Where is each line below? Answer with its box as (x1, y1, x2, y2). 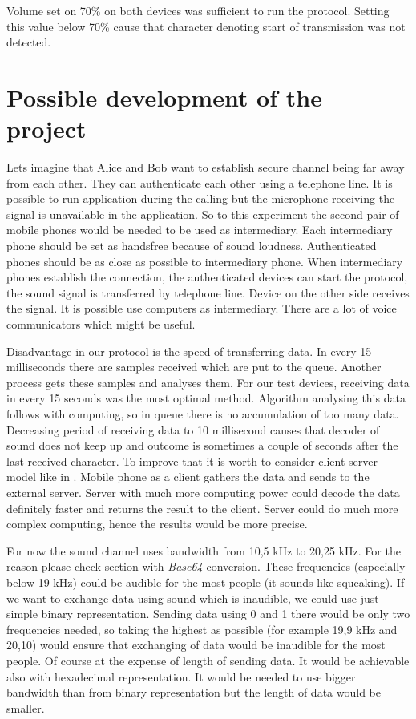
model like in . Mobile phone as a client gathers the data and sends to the (6, 468, 370, 485)
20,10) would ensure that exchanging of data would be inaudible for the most (6, 636, 386, 653)
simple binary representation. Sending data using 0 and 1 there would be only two (6, 605, 410, 622)
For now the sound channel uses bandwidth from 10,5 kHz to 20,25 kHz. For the (6, 542, 401, 559)
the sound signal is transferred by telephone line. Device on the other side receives (6, 284, 410, 301)
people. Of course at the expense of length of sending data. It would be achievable (6, 652, 410, 669)
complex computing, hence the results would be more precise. (6, 515, 308, 532)
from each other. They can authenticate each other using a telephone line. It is (6, 174, 393, 191)
